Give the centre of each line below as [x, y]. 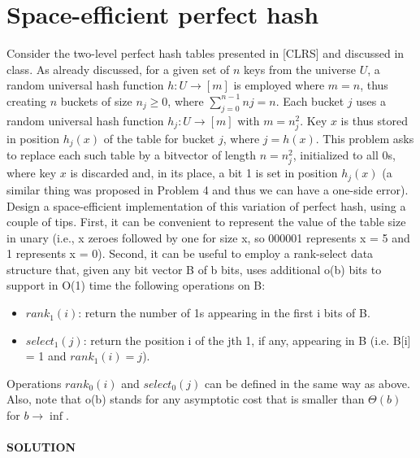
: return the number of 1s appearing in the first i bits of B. [224, 313]
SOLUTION [41, 447]
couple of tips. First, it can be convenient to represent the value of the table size [206, 222]
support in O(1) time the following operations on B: [136, 285]
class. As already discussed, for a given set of [118, 69]
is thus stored [374, 120]
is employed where [279, 85]
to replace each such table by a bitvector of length [131, 155]
